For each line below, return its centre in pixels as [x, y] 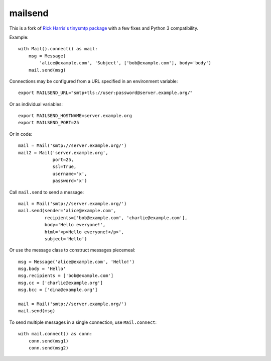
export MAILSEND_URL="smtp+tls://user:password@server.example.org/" [106, 93]
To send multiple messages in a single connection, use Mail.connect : [83, 322]
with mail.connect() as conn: [55, 334]
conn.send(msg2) [48, 348]
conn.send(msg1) [48, 341]
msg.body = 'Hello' [42, 269]
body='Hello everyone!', [75, 225]
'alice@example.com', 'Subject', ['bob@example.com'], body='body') [125, 63]
